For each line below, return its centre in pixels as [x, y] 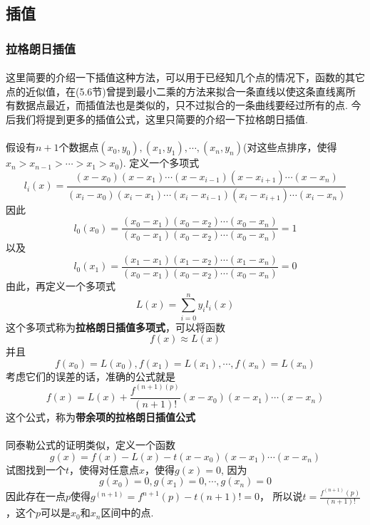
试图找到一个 [36, 469]
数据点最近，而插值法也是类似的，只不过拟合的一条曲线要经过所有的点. [181, 105]
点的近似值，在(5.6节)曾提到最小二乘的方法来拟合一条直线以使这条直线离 [176, 91]
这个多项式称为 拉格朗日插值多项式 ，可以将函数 [115, 327]
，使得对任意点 [104, 469]
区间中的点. [127, 513]
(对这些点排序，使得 [290, 147]
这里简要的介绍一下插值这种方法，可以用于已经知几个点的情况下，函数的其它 [185, 77]
